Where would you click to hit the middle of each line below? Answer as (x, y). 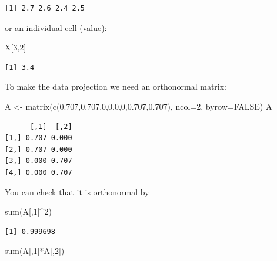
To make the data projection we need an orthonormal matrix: (116, 87)
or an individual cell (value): (56, 27)
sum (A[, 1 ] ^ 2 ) (28, 211)
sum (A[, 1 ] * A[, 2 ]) (35, 251)
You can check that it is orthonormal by (77, 191)
